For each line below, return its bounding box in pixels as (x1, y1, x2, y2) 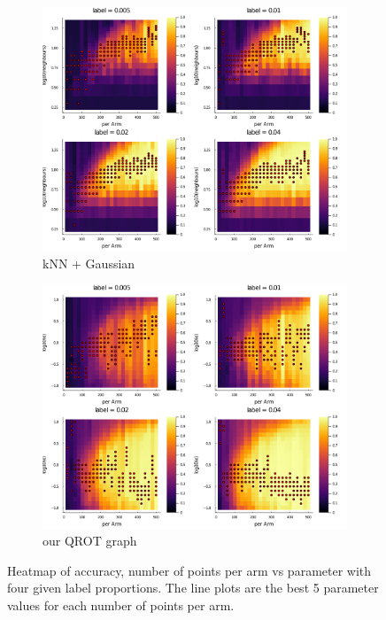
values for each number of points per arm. (7, 595, 235, 614)
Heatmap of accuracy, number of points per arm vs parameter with (7, 561, 372, 579)
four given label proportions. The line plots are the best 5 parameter (7, 578, 379, 597)
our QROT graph (42, 531, 137, 550)
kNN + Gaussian (42, 253, 135, 272)
